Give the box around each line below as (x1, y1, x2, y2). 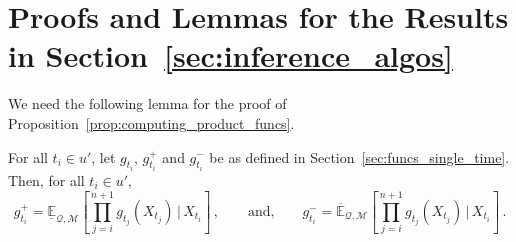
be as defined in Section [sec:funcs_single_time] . (209, 146, 510, 167)
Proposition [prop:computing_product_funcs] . (8, 112, 295, 133)
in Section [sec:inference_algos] (8, 35, 453, 76)
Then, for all (8, 169, 85, 190)
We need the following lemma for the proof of (8, 93, 287, 114)
